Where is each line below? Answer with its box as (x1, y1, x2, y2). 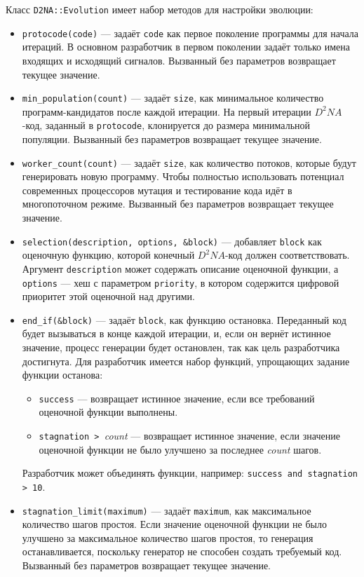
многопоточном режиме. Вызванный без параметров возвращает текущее (22, 196, 334, 211)
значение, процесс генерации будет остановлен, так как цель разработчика (22, 340, 340, 355)
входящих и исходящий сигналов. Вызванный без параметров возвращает (22, 53, 336, 67)
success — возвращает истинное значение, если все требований (39, 391, 315, 405)
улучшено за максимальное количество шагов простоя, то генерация (22, 530, 314, 545)
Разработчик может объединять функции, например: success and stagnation (22, 466, 358, 480)
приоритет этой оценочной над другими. (22, 289, 195, 304)
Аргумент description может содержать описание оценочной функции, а (22, 261, 339, 276)
